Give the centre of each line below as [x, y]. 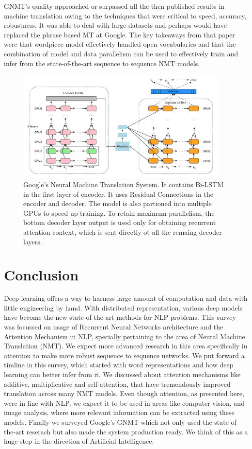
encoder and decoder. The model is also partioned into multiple [118, 203]
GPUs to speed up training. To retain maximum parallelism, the [119, 213]
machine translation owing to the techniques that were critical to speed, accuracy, [125, 15]
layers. [33, 241]
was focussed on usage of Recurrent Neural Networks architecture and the [114, 327]
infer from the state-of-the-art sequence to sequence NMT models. [102, 63]
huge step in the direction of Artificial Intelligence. [79, 441]
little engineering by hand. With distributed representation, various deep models [123, 307]
